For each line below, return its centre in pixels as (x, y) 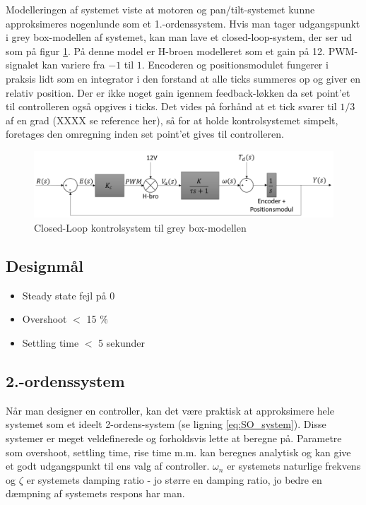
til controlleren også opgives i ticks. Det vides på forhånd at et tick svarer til (171, 106)
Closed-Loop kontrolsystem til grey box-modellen (140, 227)
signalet (22, 65)
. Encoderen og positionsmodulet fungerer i (235, 65)
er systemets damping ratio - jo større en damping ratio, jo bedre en (174, 479)
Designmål (45, 265)
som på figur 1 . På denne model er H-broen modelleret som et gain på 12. (165, 50)
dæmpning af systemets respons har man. (95, 493)
